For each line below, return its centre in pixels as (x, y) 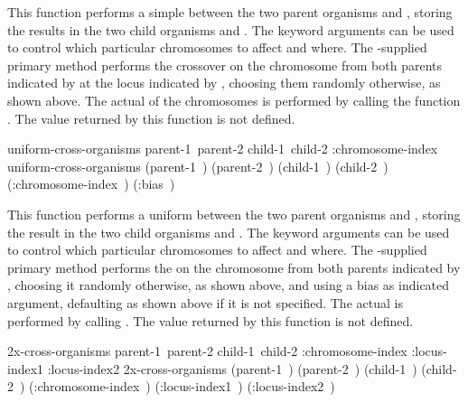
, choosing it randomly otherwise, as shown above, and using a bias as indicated (229, 285)
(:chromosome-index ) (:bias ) (91, 184)
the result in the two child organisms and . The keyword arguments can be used (229, 232)
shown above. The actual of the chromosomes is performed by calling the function (234, 100)
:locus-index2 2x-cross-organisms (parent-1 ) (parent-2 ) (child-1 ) (232, 368)
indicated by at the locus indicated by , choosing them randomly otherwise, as (224, 83)
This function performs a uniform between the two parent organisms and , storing (234, 214)
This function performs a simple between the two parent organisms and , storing (230, 12)
